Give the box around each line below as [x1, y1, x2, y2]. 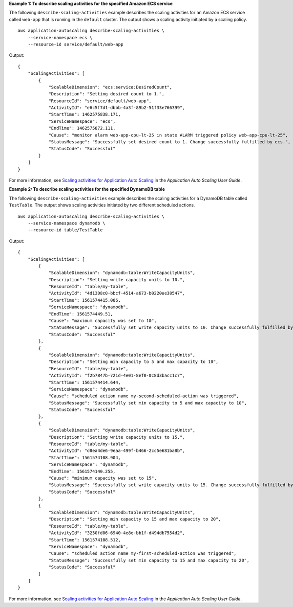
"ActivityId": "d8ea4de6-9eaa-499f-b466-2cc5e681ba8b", [48, 448, 185, 453]
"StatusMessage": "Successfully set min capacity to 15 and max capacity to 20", [48, 558, 250, 563]
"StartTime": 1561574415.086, [48, 297, 121, 303]
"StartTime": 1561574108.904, [48, 455, 121, 460]
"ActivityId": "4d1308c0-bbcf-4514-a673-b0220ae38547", [48, 291, 185, 296]
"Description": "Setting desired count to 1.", [48, 91, 165, 97]
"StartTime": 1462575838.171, [48, 112, 121, 117]
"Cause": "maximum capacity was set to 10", [48, 318, 157, 324]
